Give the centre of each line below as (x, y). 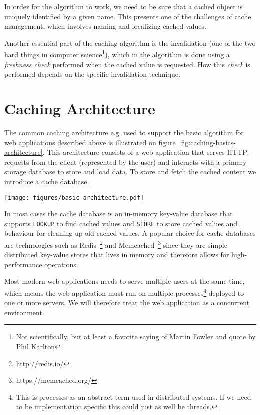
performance (23, 264)
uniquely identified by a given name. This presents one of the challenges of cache (128, 16)
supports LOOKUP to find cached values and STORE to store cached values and (121, 223)
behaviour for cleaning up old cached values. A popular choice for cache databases (130, 233)
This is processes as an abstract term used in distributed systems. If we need (133, 397)
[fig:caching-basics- (207, 142)
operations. (61, 264)
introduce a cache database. (47, 181)
